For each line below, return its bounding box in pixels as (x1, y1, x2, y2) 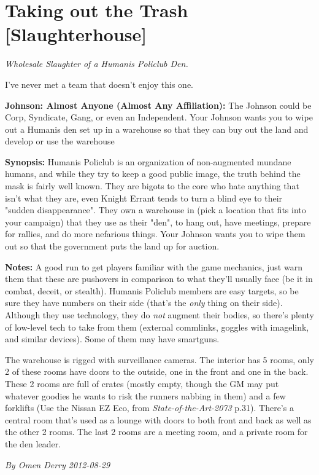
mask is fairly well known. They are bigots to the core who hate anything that (5, 179, 299, 192)
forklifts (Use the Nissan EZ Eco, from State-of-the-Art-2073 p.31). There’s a (5, 401, 294, 414)
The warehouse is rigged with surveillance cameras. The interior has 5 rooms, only (5, 353, 314, 366)
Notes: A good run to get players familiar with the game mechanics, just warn (5, 260, 302, 273)
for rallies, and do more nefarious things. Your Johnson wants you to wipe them (5, 227, 306, 240)
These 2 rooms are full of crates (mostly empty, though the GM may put (5, 377, 279, 390)
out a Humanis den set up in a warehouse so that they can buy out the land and (5, 122, 309, 135)
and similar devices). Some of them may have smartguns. (5, 332, 220, 345)
